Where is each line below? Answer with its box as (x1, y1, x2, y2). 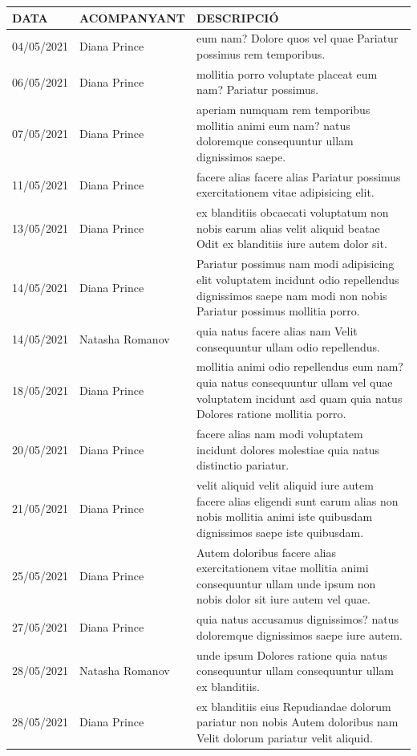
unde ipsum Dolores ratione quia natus (196, 646, 387, 663)
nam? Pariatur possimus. (196, 81, 319, 98)
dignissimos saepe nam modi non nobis (196, 287, 387, 303)
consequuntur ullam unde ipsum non (196, 575, 376, 591)
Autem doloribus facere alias (196, 543, 337, 560)
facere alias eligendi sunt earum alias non (196, 492, 399, 509)
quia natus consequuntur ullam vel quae (196, 373, 393, 390)
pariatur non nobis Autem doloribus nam (196, 713, 399, 730)
